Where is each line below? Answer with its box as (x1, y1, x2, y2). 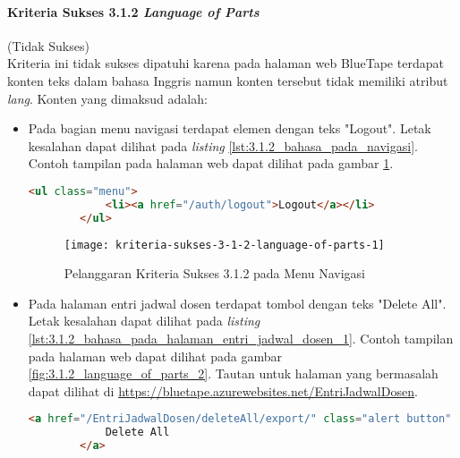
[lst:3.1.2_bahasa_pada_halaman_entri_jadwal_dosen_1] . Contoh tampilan (28, 329, 454, 348)
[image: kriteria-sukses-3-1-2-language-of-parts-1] (64, 238, 385, 251)
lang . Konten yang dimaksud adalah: (7, 89, 208, 107)
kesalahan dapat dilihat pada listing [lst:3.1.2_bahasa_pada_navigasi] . (28, 136, 418, 155)
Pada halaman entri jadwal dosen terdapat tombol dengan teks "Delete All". (28, 293, 447, 312)
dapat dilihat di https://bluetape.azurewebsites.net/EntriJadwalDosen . (28, 381, 418, 400)
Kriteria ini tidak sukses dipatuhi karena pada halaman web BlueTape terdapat (7, 54, 444, 72)
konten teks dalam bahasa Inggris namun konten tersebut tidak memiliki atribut (7, 71, 448, 89)
